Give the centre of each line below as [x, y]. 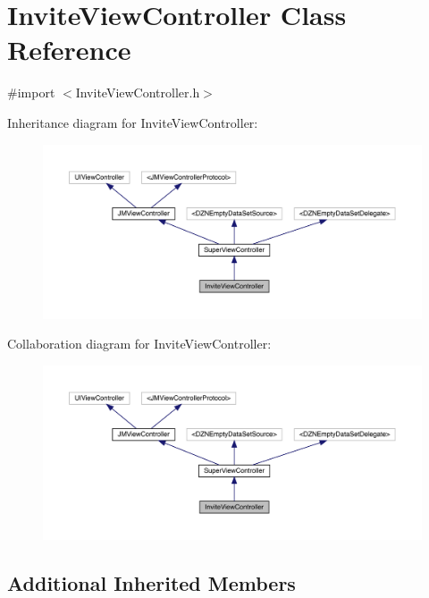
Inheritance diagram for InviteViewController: [133, 122]
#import [31, 93]
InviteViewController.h [138, 93]
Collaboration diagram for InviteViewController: [139, 344]
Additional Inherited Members [151, 582]
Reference [69, 50]
